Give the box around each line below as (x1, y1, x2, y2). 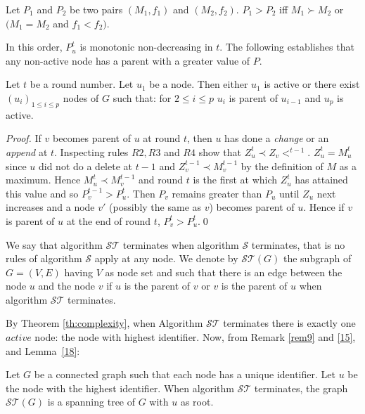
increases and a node (6, 200, 95, 214)
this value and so (6, 186, 79, 200)
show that (198, 144, 242, 159)
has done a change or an (224, 131, 329, 145)
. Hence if (303, 200, 345, 214)
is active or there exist (264, 77, 360, 91)
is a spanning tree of (47, 394, 136, 409)
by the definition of (241, 158, 324, 173)
